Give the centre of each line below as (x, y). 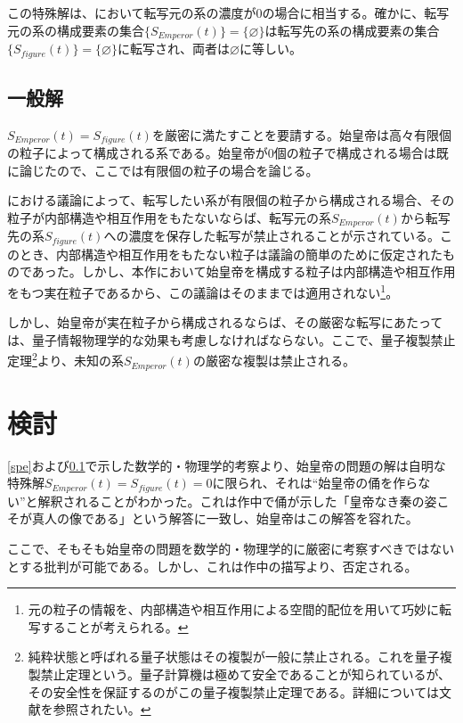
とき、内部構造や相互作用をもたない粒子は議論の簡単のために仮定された (231, 254)
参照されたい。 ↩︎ (102, 709)
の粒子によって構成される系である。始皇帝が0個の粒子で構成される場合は (222, 153)
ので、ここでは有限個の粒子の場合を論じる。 (187, 170)
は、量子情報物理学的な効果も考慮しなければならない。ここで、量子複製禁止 (231, 339)
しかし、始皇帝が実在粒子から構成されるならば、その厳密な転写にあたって (225, 322)
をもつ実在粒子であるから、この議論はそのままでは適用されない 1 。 (203, 291)
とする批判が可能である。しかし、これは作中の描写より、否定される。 (212, 566)
